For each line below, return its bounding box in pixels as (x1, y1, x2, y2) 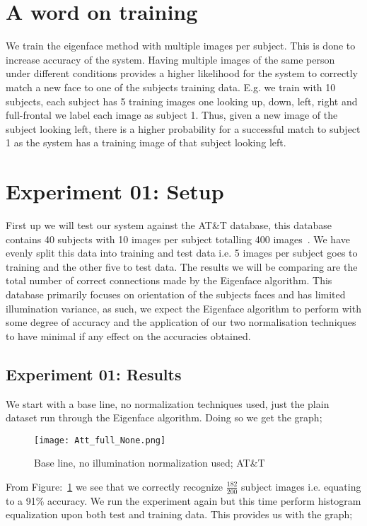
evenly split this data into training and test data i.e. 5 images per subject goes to (6, 245, 358, 260)
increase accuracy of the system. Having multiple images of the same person (6, 52, 335, 66)
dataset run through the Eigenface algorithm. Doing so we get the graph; (6, 410, 322, 425)
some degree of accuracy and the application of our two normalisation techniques (6, 315, 356, 329)
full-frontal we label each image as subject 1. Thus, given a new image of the (6, 107, 338, 122)
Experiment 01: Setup (6, 177, 224, 206)
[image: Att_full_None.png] (34, 435, 166, 445)
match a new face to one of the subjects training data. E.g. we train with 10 (6, 79, 336, 94)
